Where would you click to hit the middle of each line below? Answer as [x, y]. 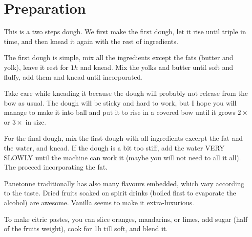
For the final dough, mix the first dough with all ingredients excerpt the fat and [124, 138]
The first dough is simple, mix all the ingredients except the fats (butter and [119, 57]
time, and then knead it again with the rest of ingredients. [91, 41]
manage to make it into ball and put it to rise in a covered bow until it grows [120, 112]
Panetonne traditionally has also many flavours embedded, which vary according [124, 183]
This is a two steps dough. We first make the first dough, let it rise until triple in [125, 32]
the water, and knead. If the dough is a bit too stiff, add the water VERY [114, 148]
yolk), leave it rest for [36, 67]
